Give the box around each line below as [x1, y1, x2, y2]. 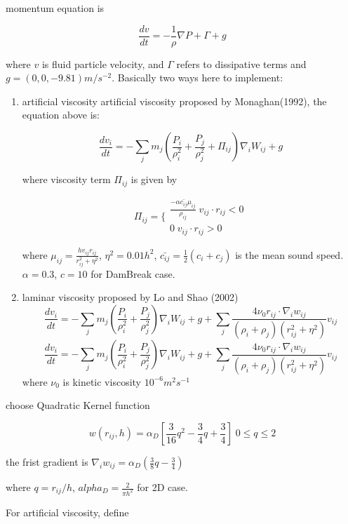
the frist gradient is [6, 455, 88, 469]
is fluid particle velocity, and [41, 56, 164, 71]
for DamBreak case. [91, 266, 175, 281]
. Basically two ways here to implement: [112, 70, 283, 85]
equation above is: [22, 107, 100, 122]
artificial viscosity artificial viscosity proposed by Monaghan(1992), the [22, 93, 327, 108]
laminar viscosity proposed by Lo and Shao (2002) [22, 290, 239, 304]
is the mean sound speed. [235, 247, 344, 262]
